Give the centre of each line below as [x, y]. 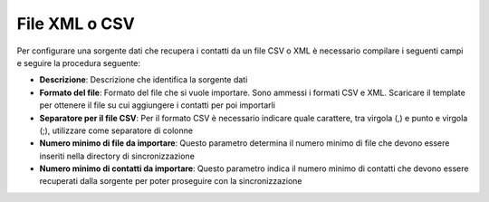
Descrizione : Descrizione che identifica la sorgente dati [144, 80]
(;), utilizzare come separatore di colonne [116, 130]
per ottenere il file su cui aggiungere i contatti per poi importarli [158, 105]
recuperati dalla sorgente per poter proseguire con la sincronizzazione [171, 181]
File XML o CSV [76, 24]
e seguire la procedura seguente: [78, 63]
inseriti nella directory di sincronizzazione [117, 156]
